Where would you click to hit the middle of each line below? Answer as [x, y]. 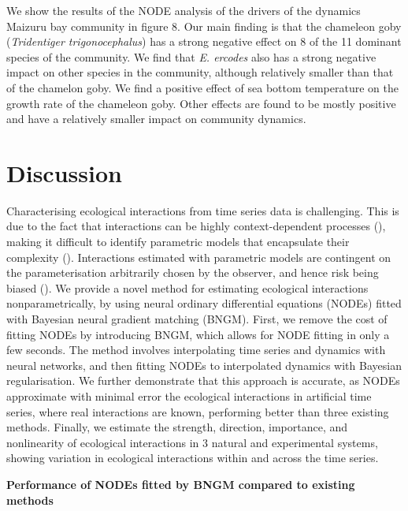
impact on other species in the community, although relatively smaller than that [200, 72]
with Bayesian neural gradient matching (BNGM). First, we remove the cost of [197, 319]
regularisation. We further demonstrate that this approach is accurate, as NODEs [203, 380]
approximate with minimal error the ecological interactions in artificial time [189, 396]
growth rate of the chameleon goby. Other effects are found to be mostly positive [201, 103]
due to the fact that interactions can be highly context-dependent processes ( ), [196, 226]
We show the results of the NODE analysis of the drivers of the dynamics [184, 10]
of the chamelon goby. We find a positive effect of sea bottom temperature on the [202, 87]
